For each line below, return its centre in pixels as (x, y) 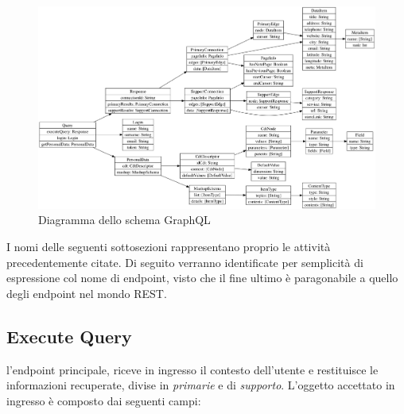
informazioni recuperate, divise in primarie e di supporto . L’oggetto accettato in (201, 385)
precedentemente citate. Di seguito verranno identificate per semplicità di (185, 262)
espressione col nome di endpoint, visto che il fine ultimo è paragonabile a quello (202, 278)
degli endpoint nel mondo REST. (87, 293)
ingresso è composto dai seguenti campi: (104, 400)
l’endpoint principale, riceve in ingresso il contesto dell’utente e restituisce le (192, 369)
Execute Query (69, 336)
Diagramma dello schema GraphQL (124, 220)
